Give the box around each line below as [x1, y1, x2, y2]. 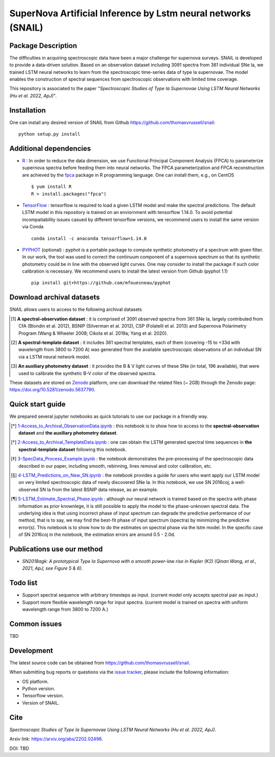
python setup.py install [18, 131, 80, 137]
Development [9, 646, 53, 655]
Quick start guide [9, 400, 66, 409]
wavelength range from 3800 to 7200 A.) [22, 606, 108, 612]
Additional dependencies [9, 144, 91, 153]
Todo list [9, 579, 38, 587]
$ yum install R [31, 184, 72, 190]
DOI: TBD [9, 745, 29, 751]
